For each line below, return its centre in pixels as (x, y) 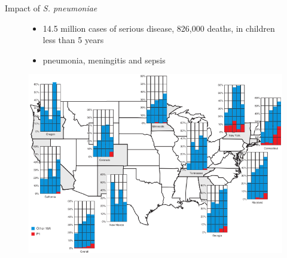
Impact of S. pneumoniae (51, 8)
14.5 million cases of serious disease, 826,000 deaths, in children (159, 28)
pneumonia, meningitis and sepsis (104, 60)
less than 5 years (73, 40)
